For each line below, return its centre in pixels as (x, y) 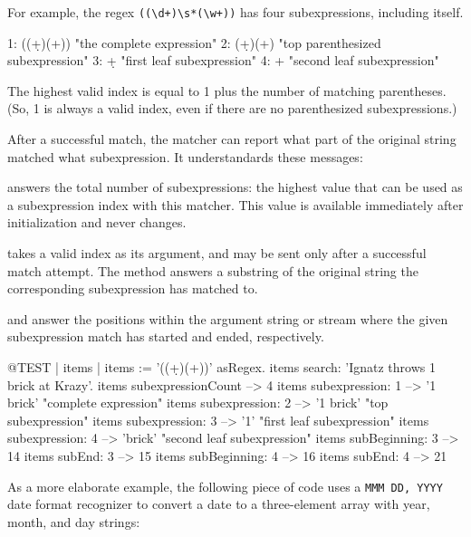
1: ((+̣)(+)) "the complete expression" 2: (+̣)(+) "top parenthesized (194, 42)
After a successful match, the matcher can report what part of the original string (232, 139)
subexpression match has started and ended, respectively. (166, 336)
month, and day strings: (74, 521)
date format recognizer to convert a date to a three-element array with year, (219, 504)
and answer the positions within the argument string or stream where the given (228, 318)
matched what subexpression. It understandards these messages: (185, 156)
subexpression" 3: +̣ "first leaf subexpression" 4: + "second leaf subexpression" (223, 60)
